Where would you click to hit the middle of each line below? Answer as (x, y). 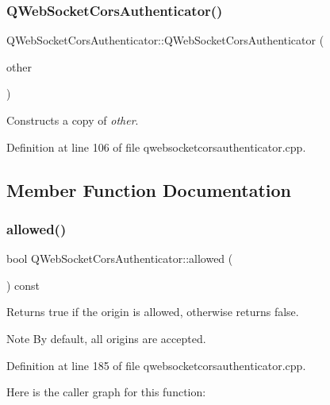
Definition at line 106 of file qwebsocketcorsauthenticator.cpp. (156, 147)
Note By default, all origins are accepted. (106, 338)
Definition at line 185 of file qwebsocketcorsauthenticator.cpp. (156, 365)
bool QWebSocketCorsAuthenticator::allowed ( (120, 258)
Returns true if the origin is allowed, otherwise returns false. (153, 312)
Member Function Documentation (149, 189)
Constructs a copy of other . (73, 120)
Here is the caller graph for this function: (106, 392)
